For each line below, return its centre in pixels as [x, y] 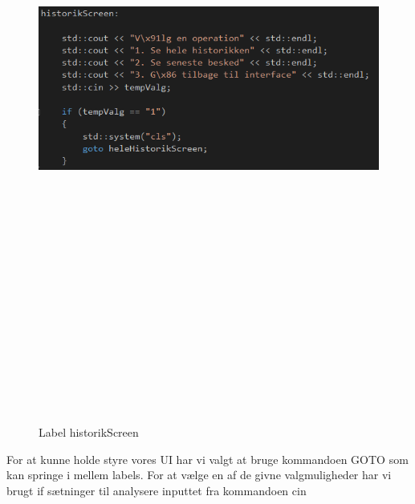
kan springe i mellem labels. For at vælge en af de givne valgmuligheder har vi [199, 475]
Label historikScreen [89, 432]
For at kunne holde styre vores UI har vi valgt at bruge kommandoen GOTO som [207, 459]
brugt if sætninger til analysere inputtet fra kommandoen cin [157, 490]
